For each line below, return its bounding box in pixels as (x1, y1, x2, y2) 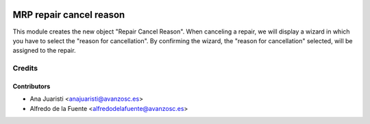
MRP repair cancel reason (12, 9, 125, 21)
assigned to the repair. (12, 47, 76, 55)
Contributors (12, 82, 51, 90)
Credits (12, 64, 38, 73)
